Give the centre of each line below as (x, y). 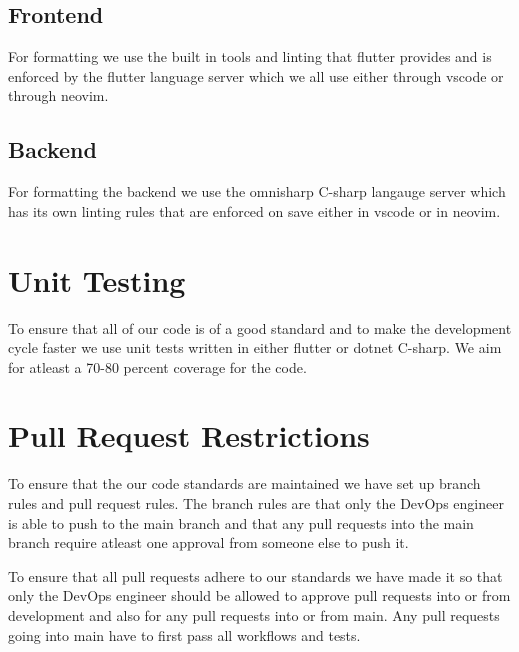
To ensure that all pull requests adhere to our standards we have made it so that (255, 575)
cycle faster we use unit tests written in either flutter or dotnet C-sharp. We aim (255, 347)
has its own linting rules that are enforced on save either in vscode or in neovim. (254, 210)
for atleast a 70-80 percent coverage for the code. (157, 366)
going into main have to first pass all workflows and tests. (184, 634)
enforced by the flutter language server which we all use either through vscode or (256, 75)
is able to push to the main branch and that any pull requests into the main (241, 522)
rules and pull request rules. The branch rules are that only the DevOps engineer (256, 503)
